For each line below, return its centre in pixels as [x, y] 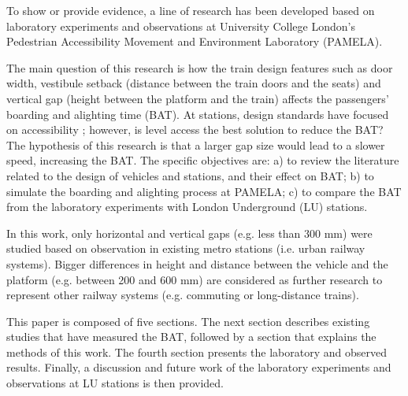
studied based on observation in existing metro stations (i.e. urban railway [186, 248]
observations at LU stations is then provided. [115, 383]
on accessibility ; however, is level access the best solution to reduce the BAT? [195, 130]
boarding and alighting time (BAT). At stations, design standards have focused [198, 114]
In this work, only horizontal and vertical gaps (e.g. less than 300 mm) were [189, 233]
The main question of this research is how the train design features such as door [200, 67]
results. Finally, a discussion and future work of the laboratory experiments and [199, 367]
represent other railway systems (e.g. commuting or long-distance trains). [183, 295]
